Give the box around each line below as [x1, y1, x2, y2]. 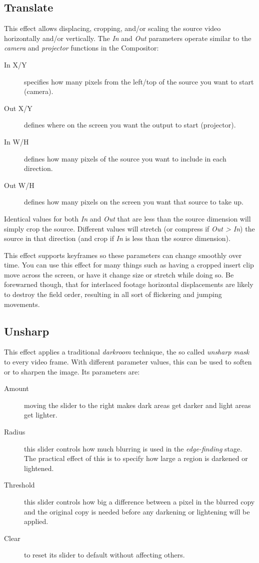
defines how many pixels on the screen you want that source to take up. [24, 196, 244, 207]
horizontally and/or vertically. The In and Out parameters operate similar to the [4, 32, 251, 43]
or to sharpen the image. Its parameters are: [4, 366, 140, 376]
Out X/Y [4, 102, 32, 113]
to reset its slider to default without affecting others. [24, 549, 185, 560]
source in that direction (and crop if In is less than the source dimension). [4, 233, 230, 243]
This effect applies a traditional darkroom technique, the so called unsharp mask [4, 346, 249, 357]
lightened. [24, 462, 54, 473]
